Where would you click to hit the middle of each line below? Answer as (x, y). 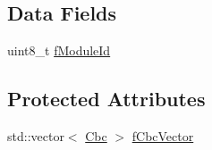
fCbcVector (163, 136)
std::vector (36, 136)
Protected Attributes (106, 99)
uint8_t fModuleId (59, 50)
